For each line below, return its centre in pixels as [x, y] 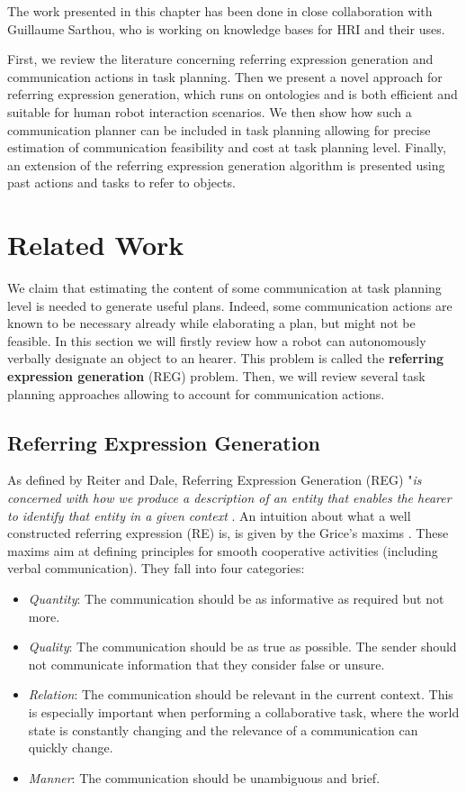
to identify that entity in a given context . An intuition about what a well [209, 515]
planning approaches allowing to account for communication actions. [196, 393]
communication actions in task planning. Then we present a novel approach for [225, 76]
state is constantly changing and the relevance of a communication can [223, 729]
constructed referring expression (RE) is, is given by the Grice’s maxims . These [228, 533]
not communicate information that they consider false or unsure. [206, 664]
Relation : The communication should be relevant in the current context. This [241, 694]
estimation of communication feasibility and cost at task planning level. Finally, [227, 147]
